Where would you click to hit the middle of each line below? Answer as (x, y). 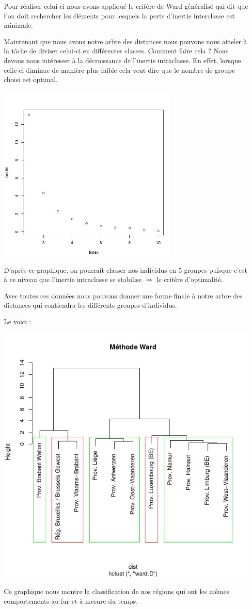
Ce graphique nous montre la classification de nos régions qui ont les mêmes (117, 591)
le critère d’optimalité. (190, 279)
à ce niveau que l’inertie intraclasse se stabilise (73, 279)
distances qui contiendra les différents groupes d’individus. (90, 305)
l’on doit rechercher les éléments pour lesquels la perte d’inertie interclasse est (119, 15)
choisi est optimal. (31, 79)
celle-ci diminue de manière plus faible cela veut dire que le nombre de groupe (119, 70)
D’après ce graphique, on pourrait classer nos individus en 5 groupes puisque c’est (126, 270)
